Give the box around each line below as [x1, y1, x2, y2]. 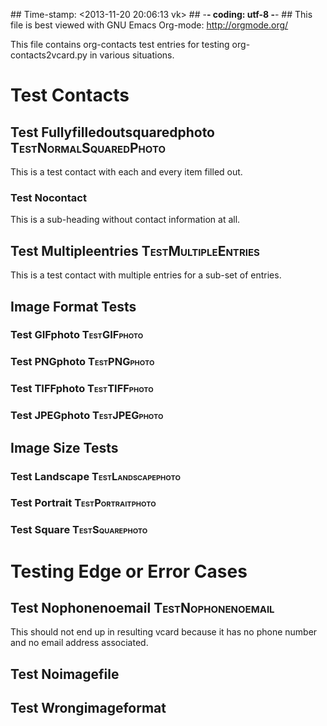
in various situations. [89, 49, 175, 61]
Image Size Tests [10, 439, 119, 456]
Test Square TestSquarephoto [10, 523, 148, 537]
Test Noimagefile [10, 665, 120, 683]
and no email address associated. [10, 637, 149, 649]
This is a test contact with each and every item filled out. [10, 166, 243, 178]
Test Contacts [10, 84, 130, 107]
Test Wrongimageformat [10, 700, 167, 717]
